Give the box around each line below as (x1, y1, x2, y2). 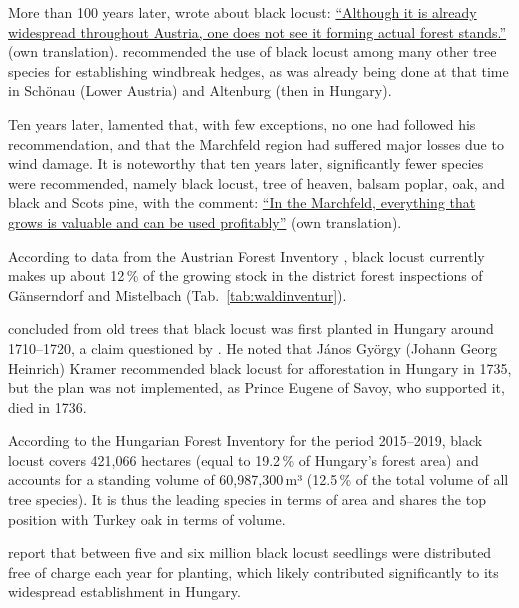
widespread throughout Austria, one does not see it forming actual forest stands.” (8, 21, 507, 42)
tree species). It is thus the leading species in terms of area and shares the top (8, 489, 486, 510)
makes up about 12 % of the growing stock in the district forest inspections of (8, 265, 483, 286)
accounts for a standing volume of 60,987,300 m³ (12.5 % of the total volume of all (8, 469, 509, 490)
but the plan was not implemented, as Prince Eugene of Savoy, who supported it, (8, 377, 505, 398)
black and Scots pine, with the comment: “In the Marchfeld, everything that (8, 192, 476, 213)
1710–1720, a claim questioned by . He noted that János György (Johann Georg (8, 337, 497, 358)
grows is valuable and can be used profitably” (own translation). (8, 211, 402, 232)
